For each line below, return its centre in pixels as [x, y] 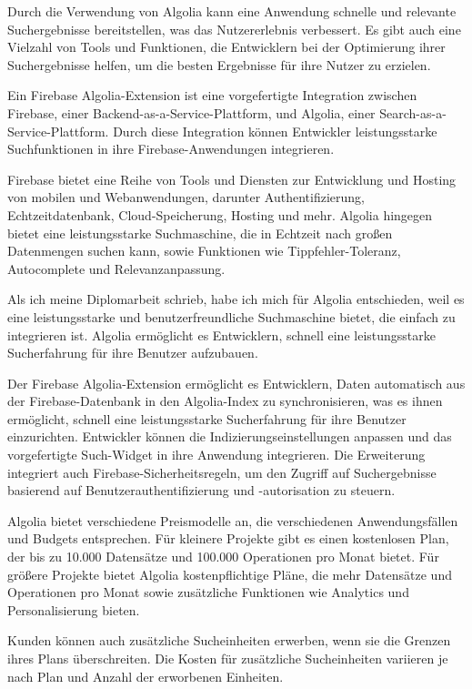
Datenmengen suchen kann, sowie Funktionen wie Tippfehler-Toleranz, [204, 251]
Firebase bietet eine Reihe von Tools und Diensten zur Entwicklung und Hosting [232, 179]
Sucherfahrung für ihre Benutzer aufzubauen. [133, 353]
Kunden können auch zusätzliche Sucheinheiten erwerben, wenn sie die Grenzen [229, 640]
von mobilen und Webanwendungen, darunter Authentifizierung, [186, 197]
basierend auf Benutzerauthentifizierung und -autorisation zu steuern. [201, 490]
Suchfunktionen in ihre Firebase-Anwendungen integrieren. [171, 149]
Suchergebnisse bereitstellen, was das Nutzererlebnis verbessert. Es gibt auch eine [234, 29]
